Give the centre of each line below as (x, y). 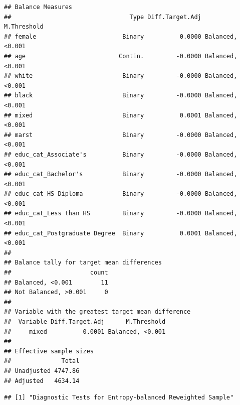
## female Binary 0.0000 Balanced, (121, 36)
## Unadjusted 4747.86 (42, 371)
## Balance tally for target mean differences (83, 263)
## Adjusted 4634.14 (42, 381)
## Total (42, 361)
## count (56, 273)
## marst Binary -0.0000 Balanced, (121, 135)
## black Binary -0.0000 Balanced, (121, 96)
